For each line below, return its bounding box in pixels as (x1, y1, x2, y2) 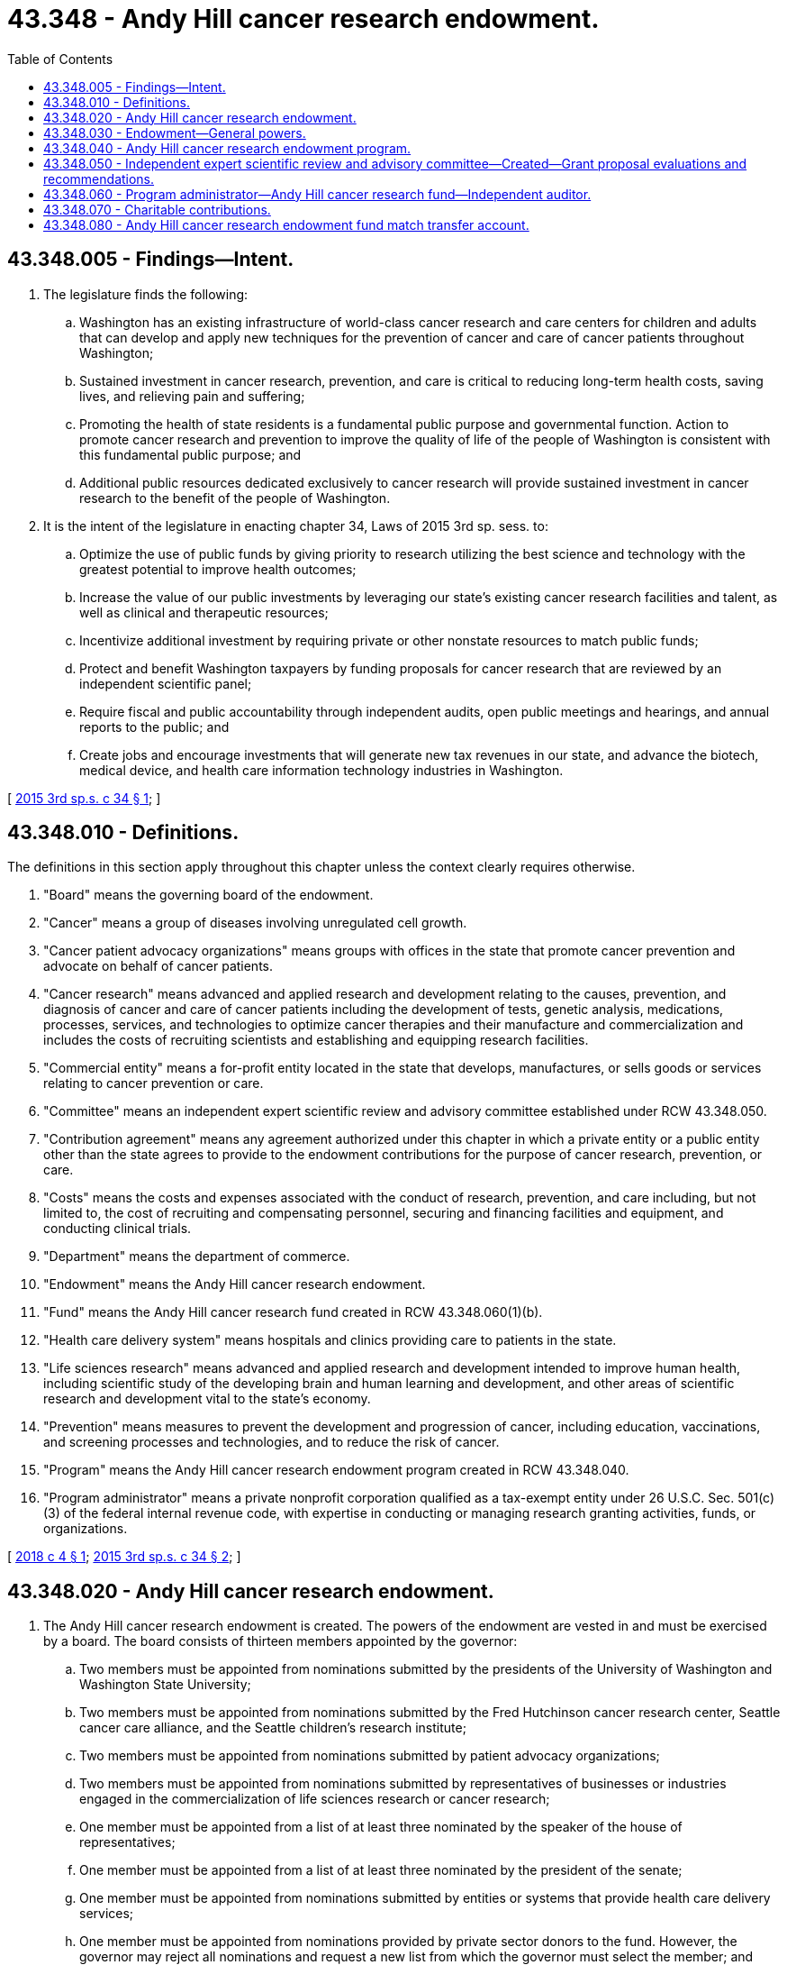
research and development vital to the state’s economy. (43, 1391, 371, 1407)
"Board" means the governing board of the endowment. (43, 887, 374, 903)
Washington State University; (79, 1677, 251, 1693)
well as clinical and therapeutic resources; (79, 604, 329, 620)
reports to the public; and (79, 718, 230, 735)
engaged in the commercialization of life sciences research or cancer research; (79, 1791, 550, 1807)
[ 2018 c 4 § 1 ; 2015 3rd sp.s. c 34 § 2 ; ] (7, 1549, 241, 1565)
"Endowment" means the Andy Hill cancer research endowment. (43, 1276, 426, 1293)
